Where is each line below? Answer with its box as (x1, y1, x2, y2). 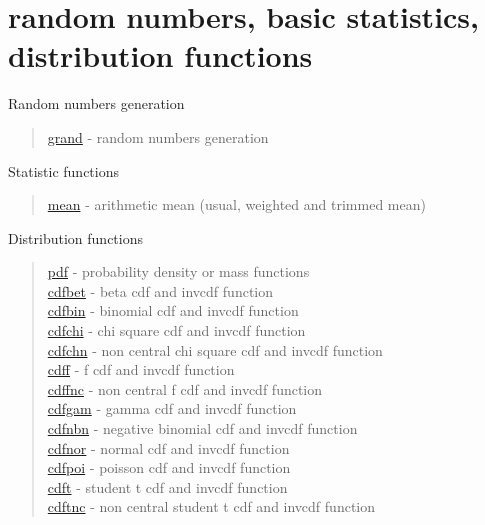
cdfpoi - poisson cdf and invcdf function (47, 457, 291, 478)
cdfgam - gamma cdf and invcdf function (47, 398, 297, 419)
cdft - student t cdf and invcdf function (47, 476, 288, 497)
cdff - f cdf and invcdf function (47, 359, 235, 380)
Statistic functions (8, 160, 120, 181)
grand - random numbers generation (47, 126, 269, 147)
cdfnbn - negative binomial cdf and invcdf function (47, 418, 358, 439)
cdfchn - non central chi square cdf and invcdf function (47, 339, 383, 360)
